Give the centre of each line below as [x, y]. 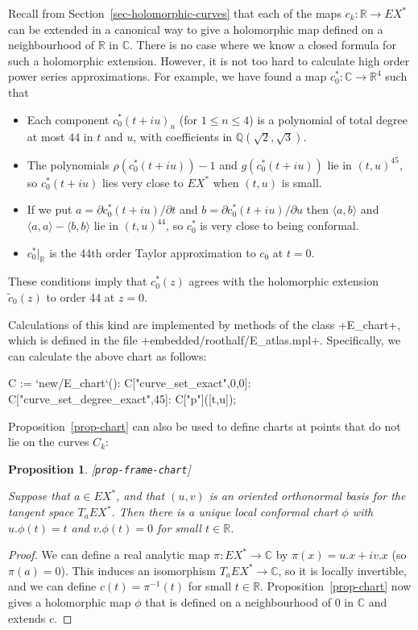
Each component [68, 119]
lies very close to [143, 182]
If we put [50, 209]
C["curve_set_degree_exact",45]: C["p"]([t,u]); [122, 398]
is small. [302, 182]
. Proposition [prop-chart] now [335, 586]
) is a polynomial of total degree [328, 119]
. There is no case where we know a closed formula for [263, 45]
